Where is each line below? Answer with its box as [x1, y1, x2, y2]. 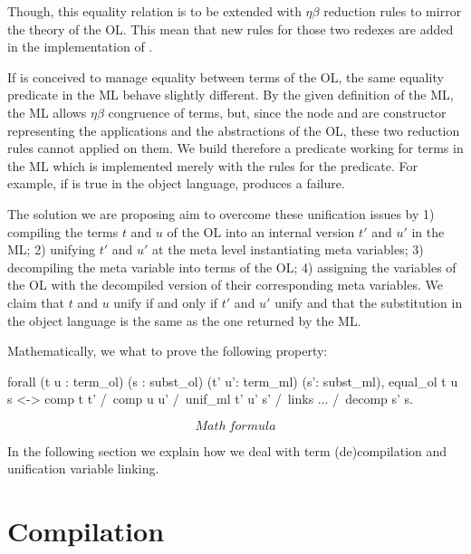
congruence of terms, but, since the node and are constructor [108, 102, 447, 121]
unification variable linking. [7, 459, 159, 478]
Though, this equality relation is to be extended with [7, 2, 302, 20]
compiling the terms [7, 222, 119, 241]
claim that [7, 292, 64, 311]
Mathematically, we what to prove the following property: [7, 341, 328, 360]
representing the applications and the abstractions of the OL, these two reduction [7, 120, 460, 139]
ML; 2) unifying [7, 240, 96, 259]
